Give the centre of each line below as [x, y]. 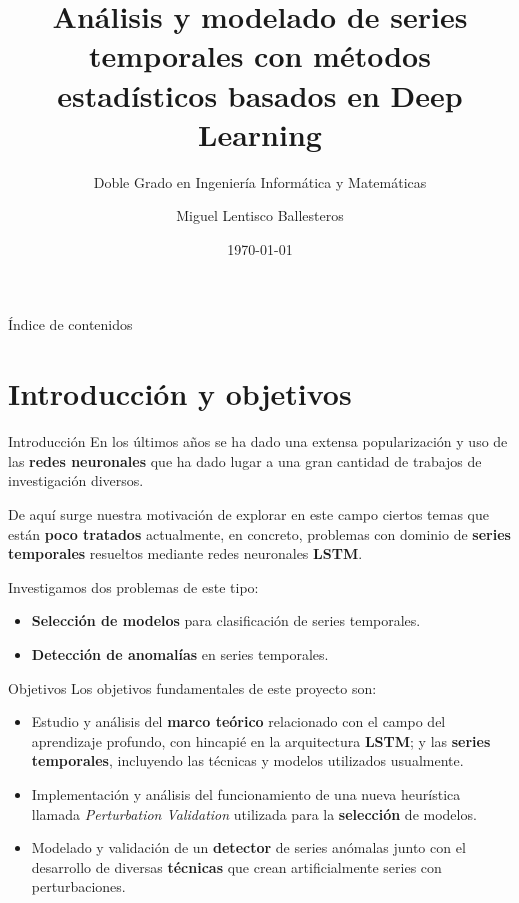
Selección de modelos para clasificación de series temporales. [226, 620]
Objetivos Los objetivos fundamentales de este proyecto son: [192, 687]
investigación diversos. [76, 480]
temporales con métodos [260, 55]
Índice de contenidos [70, 324]
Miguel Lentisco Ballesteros [260, 215]
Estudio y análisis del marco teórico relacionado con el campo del [238, 721]
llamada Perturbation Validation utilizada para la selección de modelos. [254, 813]
